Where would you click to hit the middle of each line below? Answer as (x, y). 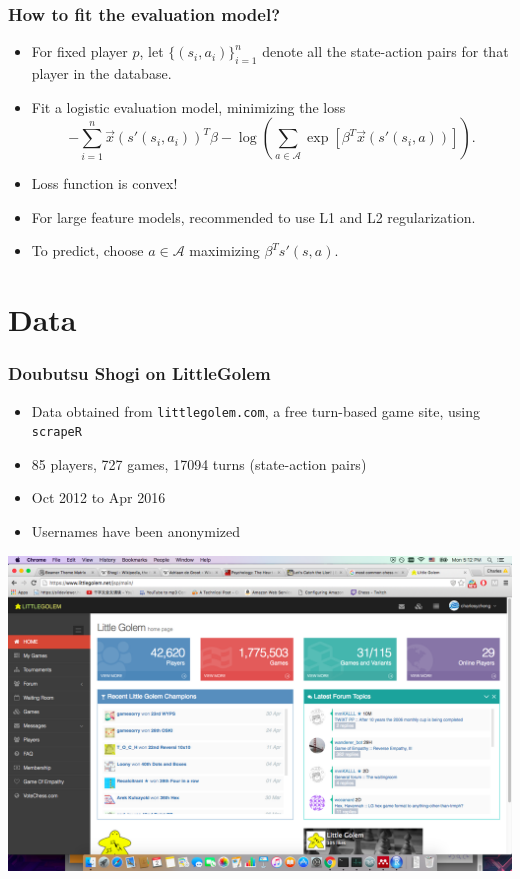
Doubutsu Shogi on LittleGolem (139, 373)
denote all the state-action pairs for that (385, 51)
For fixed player (79, 51)
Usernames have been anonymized (136, 531)
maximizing (224, 250)
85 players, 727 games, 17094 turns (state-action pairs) (199, 463)
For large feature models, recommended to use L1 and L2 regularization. (253, 216)
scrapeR (56, 432)
